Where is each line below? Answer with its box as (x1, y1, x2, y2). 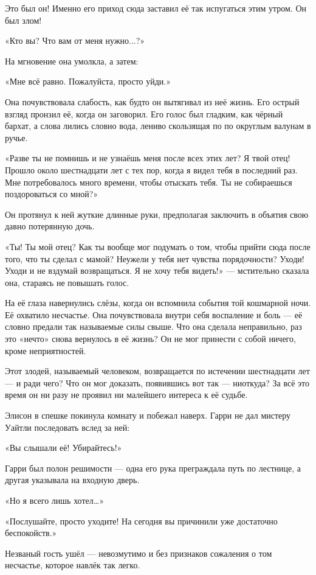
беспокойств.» (5, 526, 57, 539)
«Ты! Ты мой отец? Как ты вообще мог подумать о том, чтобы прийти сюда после (5, 240, 311, 253)
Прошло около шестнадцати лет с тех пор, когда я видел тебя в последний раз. (5, 163, 298, 176)
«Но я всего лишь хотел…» (5, 494, 104, 506)
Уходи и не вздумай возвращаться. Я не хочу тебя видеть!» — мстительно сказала (5, 264, 309, 277)
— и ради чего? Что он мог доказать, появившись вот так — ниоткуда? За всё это (5, 376, 310, 389)
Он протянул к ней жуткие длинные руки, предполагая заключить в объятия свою (5, 207, 309, 220)
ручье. (5, 131, 28, 144)
